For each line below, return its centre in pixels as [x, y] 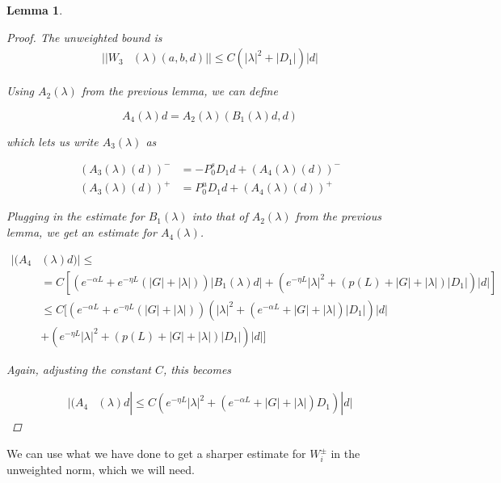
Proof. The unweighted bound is [84, 37]
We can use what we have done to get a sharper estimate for [156, 453]
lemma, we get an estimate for [82, 232]
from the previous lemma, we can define [179, 91]
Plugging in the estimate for [76, 216]
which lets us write [53, 141]
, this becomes [197, 369]
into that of [220, 216]
